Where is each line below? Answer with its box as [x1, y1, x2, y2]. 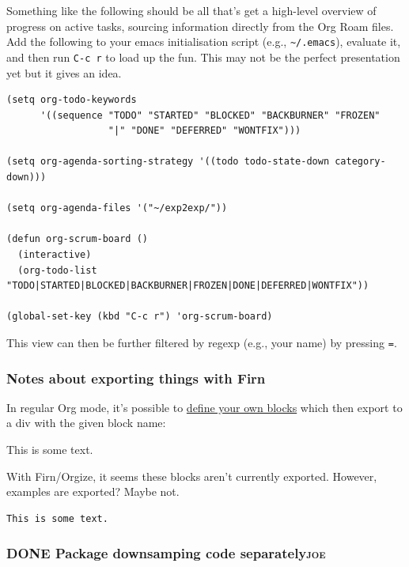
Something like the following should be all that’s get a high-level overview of [6, 2, 377, 18]
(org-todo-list [17, 264, 97, 276]
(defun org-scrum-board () [6, 233, 148, 245]
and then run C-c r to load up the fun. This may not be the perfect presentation [6, 48, 400, 65]
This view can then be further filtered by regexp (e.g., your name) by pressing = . [6, 335, 397, 350]
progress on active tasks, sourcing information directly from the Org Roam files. [6, 17, 394, 34]
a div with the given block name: [6, 414, 166, 431]
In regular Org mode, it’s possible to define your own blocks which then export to [6, 399, 403, 415]
